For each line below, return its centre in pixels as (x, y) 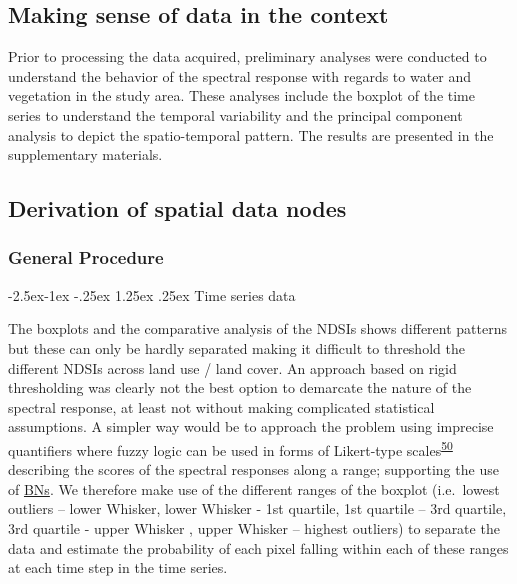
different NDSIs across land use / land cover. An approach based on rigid (232, 367)
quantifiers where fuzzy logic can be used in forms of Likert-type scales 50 (230, 448)
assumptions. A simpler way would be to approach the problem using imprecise (251, 426)
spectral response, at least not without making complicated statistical (221, 406)
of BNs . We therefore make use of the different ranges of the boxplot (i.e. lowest (254, 488)
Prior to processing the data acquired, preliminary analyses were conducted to (247, 56)
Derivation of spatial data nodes (177, 208)
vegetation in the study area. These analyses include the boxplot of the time (241, 95)
